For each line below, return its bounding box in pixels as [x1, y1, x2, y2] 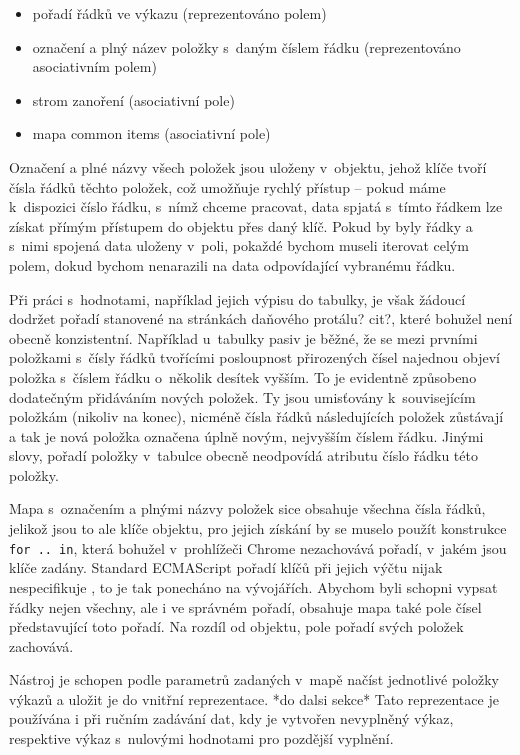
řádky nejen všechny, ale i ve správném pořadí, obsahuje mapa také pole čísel [9, 596, 482, 617]
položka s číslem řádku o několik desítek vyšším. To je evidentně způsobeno [9, 366, 477, 387]
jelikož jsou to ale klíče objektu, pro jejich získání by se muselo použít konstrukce [9, 518, 507, 539]
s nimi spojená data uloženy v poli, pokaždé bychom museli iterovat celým [9, 235, 469, 256]
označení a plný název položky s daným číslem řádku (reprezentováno [32, 36, 461, 57]
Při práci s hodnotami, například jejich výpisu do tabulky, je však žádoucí [9, 288, 466, 309]
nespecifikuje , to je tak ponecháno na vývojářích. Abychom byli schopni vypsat [9, 576, 498, 597]
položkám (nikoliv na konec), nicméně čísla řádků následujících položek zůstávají [9, 406, 504, 427]
